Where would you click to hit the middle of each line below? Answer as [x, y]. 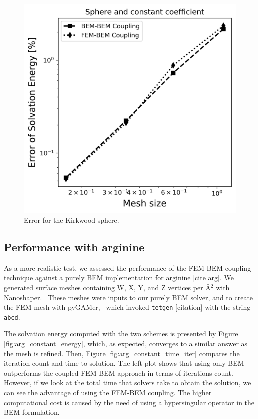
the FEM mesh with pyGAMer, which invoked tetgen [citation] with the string [127, 307]
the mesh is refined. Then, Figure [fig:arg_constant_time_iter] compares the [122, 353]
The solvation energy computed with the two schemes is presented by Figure [121, 334]
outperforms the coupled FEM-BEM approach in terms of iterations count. [119, 373]
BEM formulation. [32, 412]
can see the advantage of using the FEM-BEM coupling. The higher [108, 393]
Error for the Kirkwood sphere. [72, 220]
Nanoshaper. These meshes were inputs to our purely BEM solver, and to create [129, 297]
